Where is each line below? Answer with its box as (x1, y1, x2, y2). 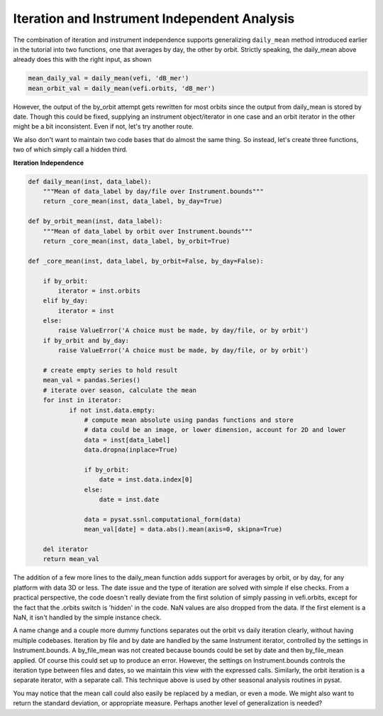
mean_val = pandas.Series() (43, 376, 141, 384)
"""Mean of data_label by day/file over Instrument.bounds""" (43, 188, 264, 195)
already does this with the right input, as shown (13, 55, 152, 64)
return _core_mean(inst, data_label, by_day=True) (43, 197, 223, 205)
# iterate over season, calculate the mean (43, 386, 196, 394)
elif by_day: (43, 297, 89, 305)
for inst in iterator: (43, 396, 122, 404)
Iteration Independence (13, 158, 84, 167)
